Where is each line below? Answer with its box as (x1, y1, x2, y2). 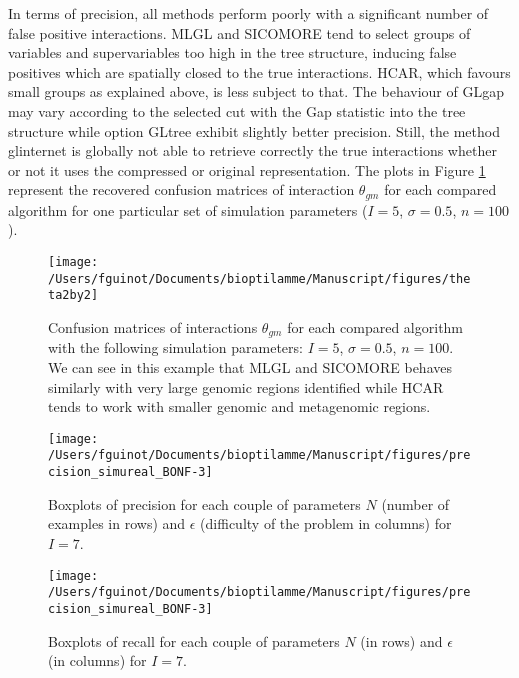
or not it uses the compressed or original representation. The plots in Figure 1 (8, 159, 486, 180)
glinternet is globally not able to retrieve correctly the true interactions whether (8, 140, 497, 161)
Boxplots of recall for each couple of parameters (48, 630, 340, 651)
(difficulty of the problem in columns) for (200, 513, 452, 534)
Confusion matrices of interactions (48, 316, 258, 337)
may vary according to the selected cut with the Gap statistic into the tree (8, 100, 466, 121)
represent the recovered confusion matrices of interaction (8, 179, 355, 200)
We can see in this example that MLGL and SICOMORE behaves (48, 357, 452, 377)
